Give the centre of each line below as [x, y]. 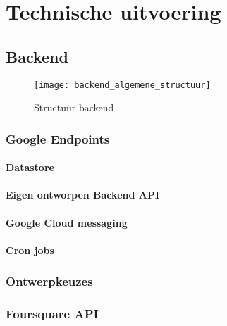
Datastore [30, 167]
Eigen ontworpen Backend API [83, 195]
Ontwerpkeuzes [49, 281]
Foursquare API [52, 314]
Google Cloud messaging [67, 222]
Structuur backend [74, 107]
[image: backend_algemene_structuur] [122, 85]
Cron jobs [30, 250]
